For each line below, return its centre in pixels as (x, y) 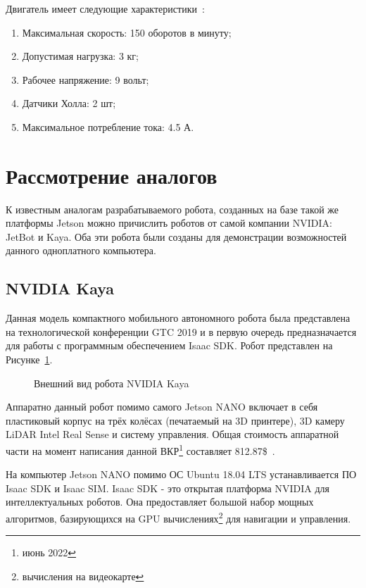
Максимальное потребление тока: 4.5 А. (108, 126)
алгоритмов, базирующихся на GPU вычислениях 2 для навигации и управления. (178, 517)
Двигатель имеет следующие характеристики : (105, 8)
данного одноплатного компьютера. (81, 250)
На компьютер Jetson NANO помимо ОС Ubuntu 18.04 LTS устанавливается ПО (181, 474)
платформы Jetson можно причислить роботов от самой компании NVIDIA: (169, 223)
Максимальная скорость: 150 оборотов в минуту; (127, 32)
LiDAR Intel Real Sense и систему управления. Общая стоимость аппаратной (172, 434)
